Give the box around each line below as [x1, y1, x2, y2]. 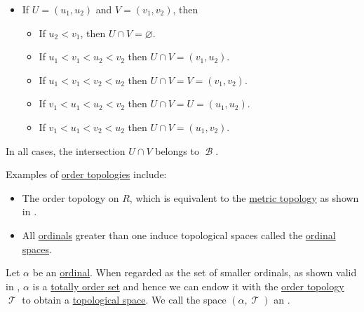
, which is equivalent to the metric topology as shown [129, 190, 359, 205]
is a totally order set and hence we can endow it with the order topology [32, 278, 344, 293]
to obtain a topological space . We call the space [22, 292, 227, 307]
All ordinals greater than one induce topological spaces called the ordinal [22, 227, 336, 242]
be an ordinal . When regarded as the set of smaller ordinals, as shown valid [32, 265, 357, 280]
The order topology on [22, 190, 119, 205]
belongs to [155, 143, 199, 158]
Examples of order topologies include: [6, 167, 167, 182]
